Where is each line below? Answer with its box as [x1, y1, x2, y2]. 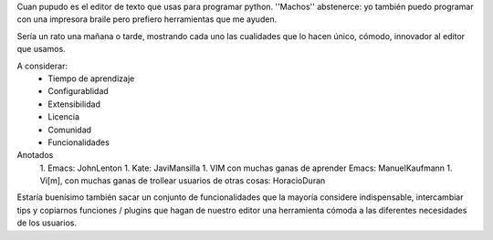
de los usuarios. [16, 217, 78, 228]
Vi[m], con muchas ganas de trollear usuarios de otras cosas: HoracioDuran [39, 175, 326, 186]
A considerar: [16, 60, 68, 71]
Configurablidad [47, 86, 109, 97]
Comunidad [47, 124, 91, 135]
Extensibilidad [47, 99, 100, 110]
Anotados [16, 150, 54, 161]
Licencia [47, 111, 79, 122]
